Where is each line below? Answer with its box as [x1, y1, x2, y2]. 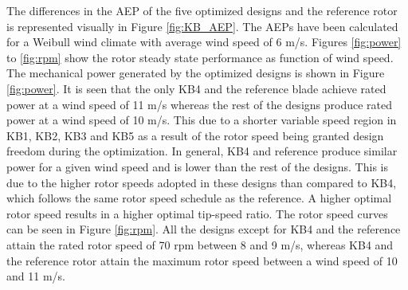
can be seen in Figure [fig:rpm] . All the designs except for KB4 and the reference [6, 221, 401, 237]
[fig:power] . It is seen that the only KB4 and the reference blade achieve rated [6, 80, 386, 96]
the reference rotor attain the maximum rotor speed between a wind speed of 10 [6, 252, 398, 268]
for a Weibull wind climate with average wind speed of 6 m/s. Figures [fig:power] [6, 33, 402, 50]
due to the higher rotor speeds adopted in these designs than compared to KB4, [6, 174, 397, 190]
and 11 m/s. [6, 268, 65, 284]
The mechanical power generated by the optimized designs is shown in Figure [6, 65, 385, 81]
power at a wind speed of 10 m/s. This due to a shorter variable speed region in [6, 112, 397, 128]
